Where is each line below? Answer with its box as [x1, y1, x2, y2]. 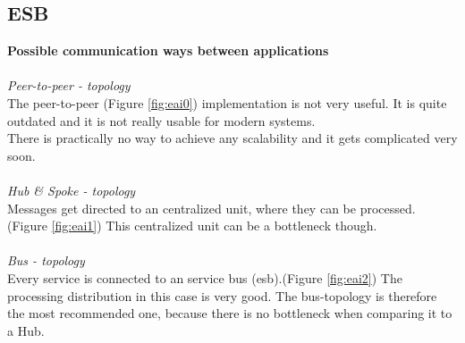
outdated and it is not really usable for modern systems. [7, 111, 316, 130]
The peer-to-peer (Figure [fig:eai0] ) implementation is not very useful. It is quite [7, 93, 447, 112]
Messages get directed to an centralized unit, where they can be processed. [7, 198, 416, 217]
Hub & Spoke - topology [7, 180, 136, 199]
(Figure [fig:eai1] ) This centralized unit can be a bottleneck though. [7, 216, 377, 235]
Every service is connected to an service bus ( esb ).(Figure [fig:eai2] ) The [7, 268, 402, 287]
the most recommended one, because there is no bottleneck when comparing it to [7, 304, 452, 322]
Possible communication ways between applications [7, 41, 329, 60]
